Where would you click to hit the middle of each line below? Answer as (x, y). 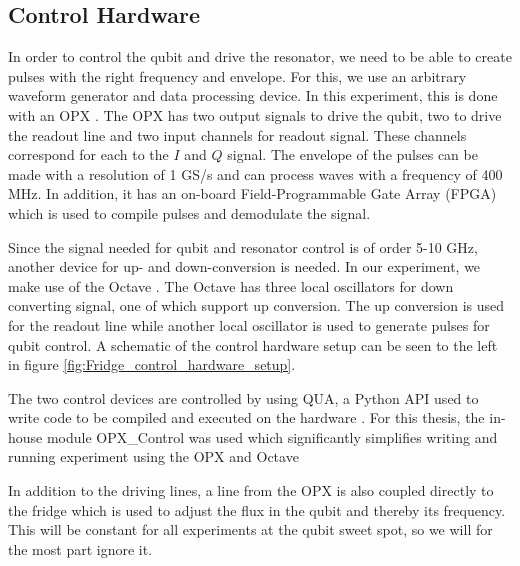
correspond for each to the (88, 154)
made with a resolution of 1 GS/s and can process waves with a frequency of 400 (255, 173)
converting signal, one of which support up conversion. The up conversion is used (256, 305)
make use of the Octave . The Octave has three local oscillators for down (231, 285)
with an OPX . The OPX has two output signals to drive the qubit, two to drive (255, 114)
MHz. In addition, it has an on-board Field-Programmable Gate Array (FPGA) (252, 193)
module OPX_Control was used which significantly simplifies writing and (272, 436)
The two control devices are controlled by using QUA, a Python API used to (243, 397)
